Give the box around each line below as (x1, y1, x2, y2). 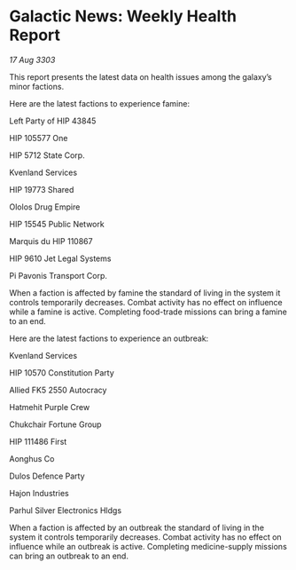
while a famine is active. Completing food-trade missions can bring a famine (9, 306, 288, 317)
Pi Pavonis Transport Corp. (9, 270, 108, 281)
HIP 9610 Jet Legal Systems (9, 253, 112, 264)
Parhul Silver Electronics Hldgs (9, 504, 122, 516)
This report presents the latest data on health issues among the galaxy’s (9, 71, 272, 82)
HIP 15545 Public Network (9, 218, 105, 229)
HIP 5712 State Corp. (9, 149, 86, 161)
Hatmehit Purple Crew (9, 401, 90, 412)
